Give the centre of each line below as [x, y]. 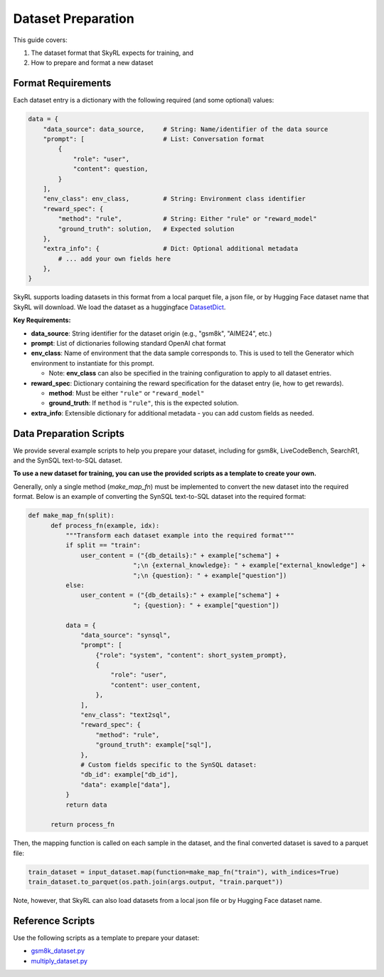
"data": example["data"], [126, 785]
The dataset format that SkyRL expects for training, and [112, 53]
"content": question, [111, 169]
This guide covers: [40, 40]
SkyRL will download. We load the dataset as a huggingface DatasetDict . [119, 307]
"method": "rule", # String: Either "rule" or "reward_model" [187, 219]
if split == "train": [103, 546]
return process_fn [83, 824]
